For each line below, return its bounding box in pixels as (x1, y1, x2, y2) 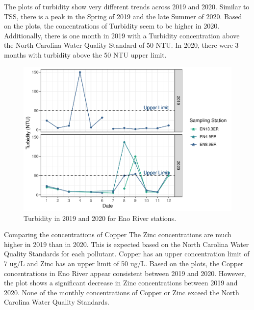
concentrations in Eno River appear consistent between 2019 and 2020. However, (4, 268, 246, 278)
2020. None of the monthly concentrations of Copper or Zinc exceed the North (4, 287, 239, 297)
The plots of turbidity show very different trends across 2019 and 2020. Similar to (4, 1, 250, 11)
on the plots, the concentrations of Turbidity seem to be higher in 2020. (4, 21, 220, 31)
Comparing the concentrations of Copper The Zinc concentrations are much (4, 229, 231, 240)
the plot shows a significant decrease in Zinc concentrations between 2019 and (4, 278, 238, 288)
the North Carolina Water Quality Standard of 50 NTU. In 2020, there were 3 (4, 40, 239, 50)
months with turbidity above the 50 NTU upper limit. (4, 49, 167, 60)
